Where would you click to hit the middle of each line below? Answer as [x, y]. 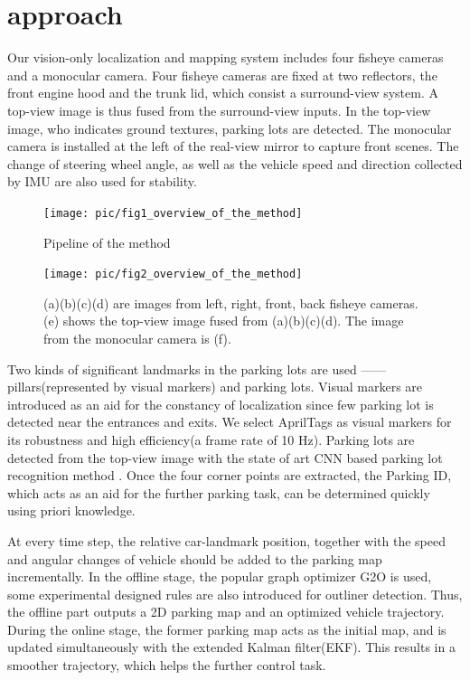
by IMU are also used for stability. [102, 181]
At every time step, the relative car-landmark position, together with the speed [226, 540]
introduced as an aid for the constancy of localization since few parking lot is [221, 404]
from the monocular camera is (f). [137, 338]
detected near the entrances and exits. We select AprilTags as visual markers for [230, 422]
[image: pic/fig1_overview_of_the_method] [173, 213]
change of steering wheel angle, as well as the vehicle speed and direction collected [235, 163]
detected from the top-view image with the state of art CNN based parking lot [225, 457]
